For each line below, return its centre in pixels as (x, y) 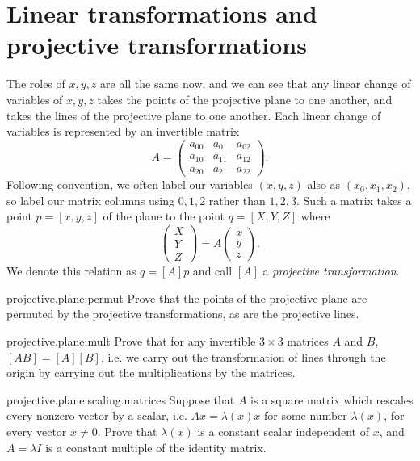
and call (212, 271)
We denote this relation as (71, 271)
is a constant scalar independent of (283, 431)
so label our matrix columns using (90, 200)
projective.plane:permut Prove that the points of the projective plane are (187, 298)
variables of (35, 99)
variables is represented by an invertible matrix (123, 131)
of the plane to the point (164, 216)
